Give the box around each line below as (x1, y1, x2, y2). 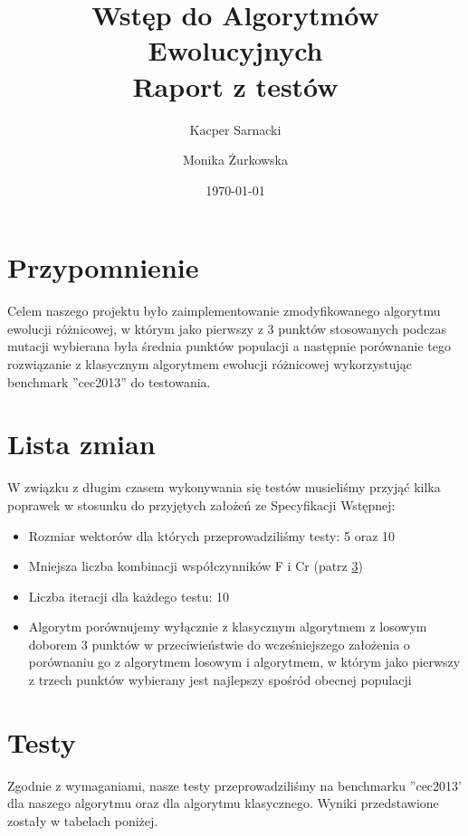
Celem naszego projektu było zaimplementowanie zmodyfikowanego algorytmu (7, 301, 441, 320)
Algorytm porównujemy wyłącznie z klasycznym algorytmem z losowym (28, 617, 427, 636)
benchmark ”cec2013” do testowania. (7, 372, 211, 391)
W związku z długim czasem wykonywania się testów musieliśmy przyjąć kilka (7, 478, 441, 497)
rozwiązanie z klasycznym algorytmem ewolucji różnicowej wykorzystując (7, 355, 413, 373)
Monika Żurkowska (182, 150, 289, 169)
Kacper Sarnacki (189, 119, 282, 138)
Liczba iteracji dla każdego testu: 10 (28, 586, 229, 605)
